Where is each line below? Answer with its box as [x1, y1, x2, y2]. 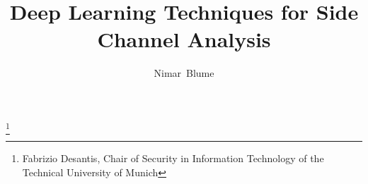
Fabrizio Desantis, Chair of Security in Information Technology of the [22, 151, 324, 166]
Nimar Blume [154, 66, 214, 80]
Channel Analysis [97, 25, 271, 54]
